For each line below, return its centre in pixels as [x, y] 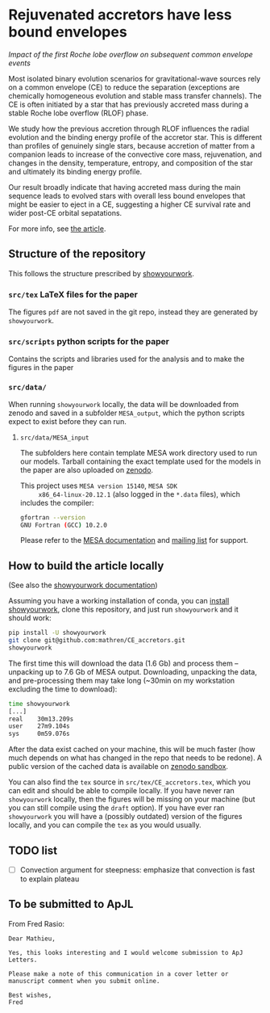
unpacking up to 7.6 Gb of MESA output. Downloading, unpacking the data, [133, 671]
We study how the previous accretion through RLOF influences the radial [129, 128]
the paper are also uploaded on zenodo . [87, 469]
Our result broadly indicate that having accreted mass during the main [125, 187]
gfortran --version [53, 517]
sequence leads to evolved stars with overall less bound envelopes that [127, 195]
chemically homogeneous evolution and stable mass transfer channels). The [135, 95]
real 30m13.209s [41, 719]
